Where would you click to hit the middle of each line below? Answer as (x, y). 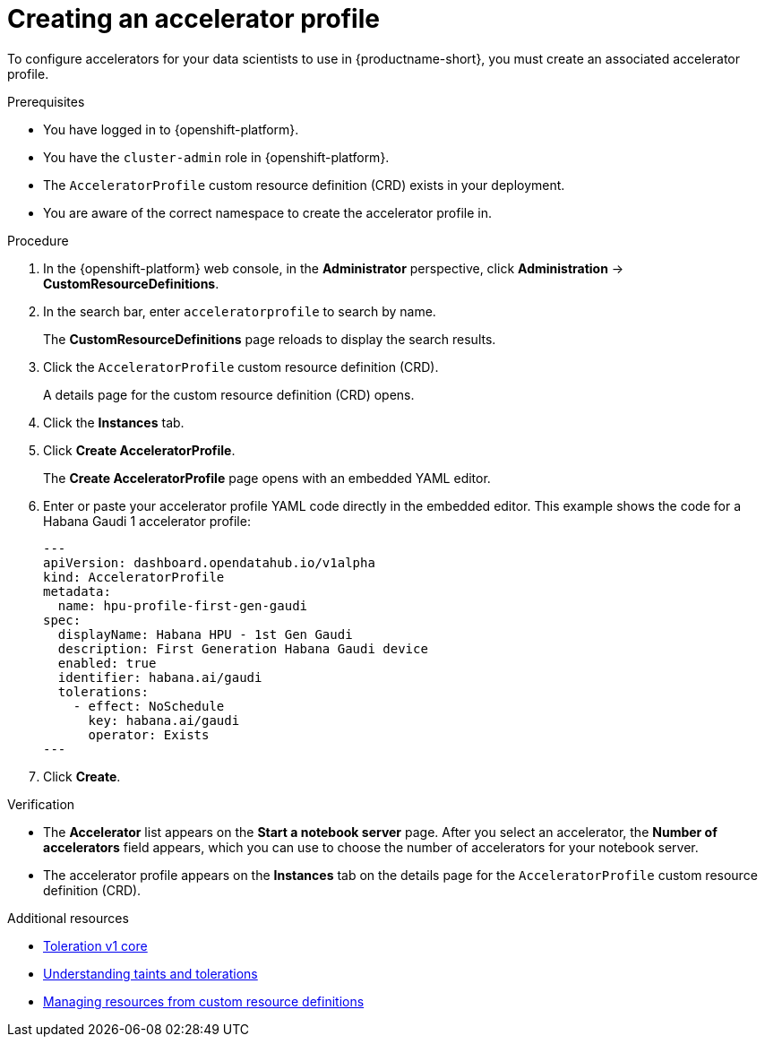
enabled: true (107, 663)
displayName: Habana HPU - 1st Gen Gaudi (205, 634)
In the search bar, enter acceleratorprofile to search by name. (240, 311)
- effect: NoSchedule (149, 706)
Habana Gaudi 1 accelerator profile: (147, 521)
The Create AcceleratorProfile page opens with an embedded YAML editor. (267, 478)
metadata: (77, 591)
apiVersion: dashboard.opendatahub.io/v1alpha (209, 562)
